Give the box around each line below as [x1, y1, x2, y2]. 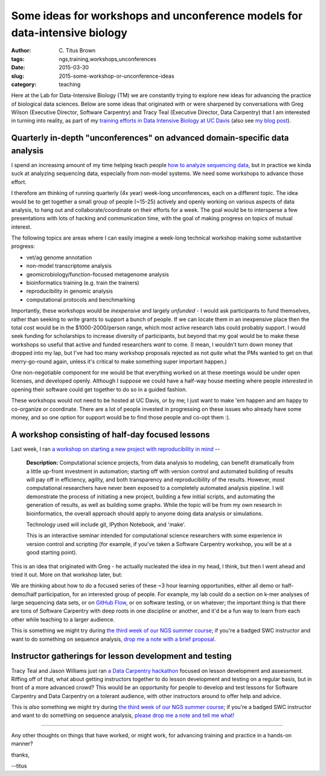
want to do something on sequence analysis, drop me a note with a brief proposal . [11, 635, 216, 643]
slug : [11, 72, 24, 80]
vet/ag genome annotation [26, 253, 92, 261]
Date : [11, 64, 25, 71]
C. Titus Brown [59, 47, 96, 54]
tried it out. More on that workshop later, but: [11, 571, 123, 578]
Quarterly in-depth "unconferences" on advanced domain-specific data [11, 133, 289, 143]
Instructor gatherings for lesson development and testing [11, 651, 232, 661]
